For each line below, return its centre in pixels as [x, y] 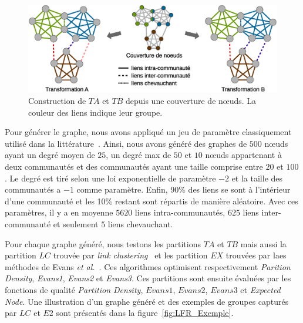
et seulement [76, 224]
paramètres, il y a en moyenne [59, 212]
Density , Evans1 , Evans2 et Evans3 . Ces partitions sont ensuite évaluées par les [148, 278]
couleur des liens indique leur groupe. [95, 112]
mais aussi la [263, 243]
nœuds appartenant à [243, 155]
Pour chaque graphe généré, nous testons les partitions [103, 243]
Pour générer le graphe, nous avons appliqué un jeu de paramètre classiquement [148, 132]
